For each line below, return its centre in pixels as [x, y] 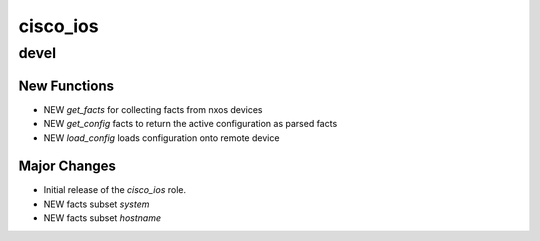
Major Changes [67, 166]
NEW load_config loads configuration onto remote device [161, 137]
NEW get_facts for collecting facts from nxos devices [153, 109]
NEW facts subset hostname [102, 218]
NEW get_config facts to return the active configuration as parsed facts [190, 124]
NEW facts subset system [96, 204]
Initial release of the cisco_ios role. [115, 190]
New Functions [66, 85]
